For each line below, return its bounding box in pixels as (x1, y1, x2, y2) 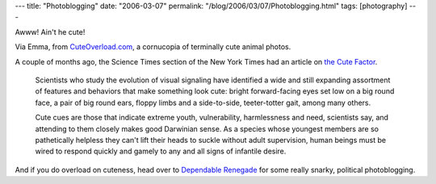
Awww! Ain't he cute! (15, 27, 86, 36)
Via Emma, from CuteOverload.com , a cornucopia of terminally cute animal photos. (15, 42, 291, 52)
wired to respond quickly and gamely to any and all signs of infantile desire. (35, 146, 287, 157)
